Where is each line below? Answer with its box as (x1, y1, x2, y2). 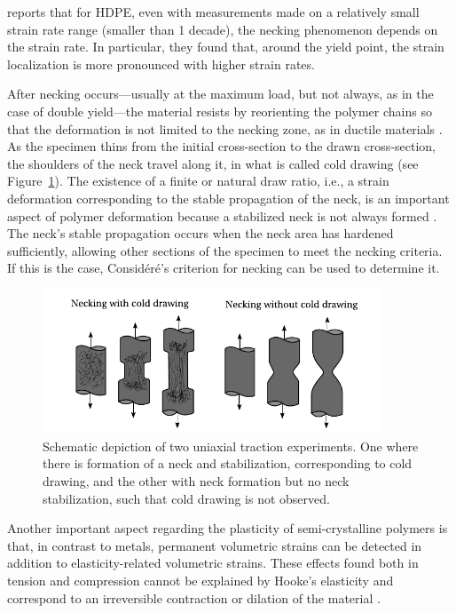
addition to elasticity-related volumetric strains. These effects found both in (7, 553, 419, 572)
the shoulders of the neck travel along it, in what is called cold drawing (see (7, 154, 419, 172)
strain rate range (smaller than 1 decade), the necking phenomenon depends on (7, 20, 438, 38)
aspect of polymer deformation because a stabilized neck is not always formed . (7, 206, 437, 225)
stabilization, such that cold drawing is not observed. (43, 489, 330, 507)
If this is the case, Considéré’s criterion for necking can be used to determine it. (7, 259, 440, 277)
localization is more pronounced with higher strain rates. (7, 54, 315, 73)
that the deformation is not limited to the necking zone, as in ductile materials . (7, 119, 443, 138)
